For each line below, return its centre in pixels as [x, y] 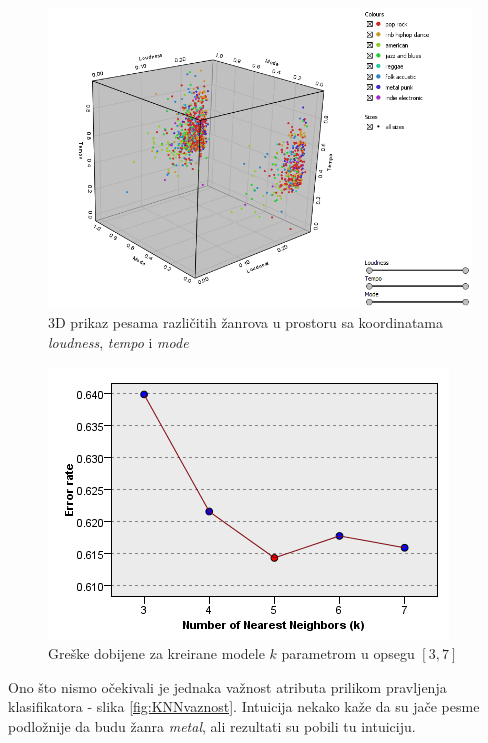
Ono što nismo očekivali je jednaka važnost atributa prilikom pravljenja [227, 686]
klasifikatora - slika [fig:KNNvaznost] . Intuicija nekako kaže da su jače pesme [244, 706]
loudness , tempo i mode [118, 342]
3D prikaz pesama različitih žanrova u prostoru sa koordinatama [246, 322]
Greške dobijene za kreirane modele [156, 653]
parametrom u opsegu [348, 653]
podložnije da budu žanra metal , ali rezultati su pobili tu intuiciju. [212, 726]
